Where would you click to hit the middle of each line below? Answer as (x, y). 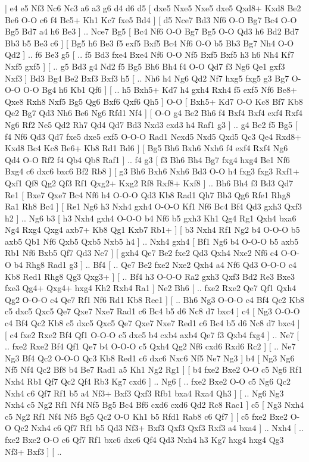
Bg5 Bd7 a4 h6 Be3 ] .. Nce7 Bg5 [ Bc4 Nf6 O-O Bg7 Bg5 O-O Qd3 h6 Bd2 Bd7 (152, 31)
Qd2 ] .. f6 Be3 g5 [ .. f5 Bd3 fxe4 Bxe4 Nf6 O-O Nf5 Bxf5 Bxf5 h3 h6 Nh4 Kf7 (150, 54)
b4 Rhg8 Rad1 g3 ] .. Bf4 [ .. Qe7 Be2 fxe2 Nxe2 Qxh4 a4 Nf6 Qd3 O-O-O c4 (155, 265)
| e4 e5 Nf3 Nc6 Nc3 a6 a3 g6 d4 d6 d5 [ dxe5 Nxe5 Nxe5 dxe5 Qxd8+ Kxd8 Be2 (153, 8)
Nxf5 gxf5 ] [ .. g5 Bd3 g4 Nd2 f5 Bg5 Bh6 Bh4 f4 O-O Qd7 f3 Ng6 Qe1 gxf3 (145, 66)
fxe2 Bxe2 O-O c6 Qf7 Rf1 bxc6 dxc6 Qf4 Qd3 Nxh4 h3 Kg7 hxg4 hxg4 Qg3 (144, 439)
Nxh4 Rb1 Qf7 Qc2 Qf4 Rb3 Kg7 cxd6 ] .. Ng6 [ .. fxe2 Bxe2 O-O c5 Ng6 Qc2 (148, 381)
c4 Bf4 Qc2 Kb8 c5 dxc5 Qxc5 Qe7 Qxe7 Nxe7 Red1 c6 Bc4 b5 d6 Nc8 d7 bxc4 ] (152, 323)
